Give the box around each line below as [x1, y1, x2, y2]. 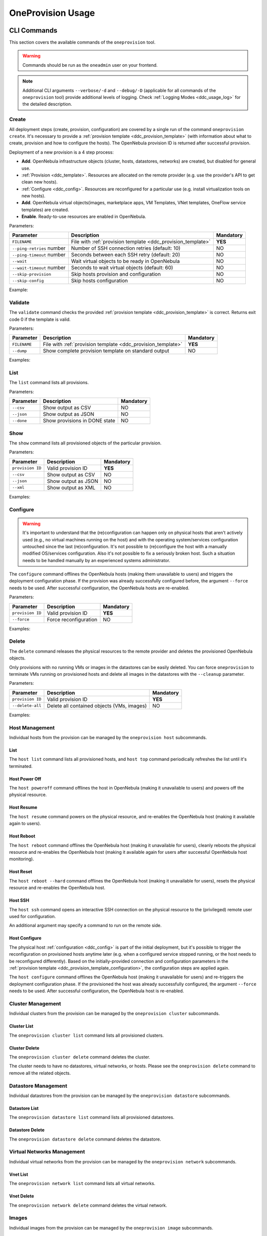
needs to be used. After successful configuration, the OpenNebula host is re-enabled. [9, 988, 184, 994]
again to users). [9, 821, 42, 827]
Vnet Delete [9, 1193, 34, 1199]
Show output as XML [47, 484, 96, 491]
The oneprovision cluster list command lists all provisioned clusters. [9, 1032, 164, 1038]
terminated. [9, 763, 33, 769]
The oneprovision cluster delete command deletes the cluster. [9, 1054, 150, 1060]
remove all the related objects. [9, 1070, 71, 1076]
